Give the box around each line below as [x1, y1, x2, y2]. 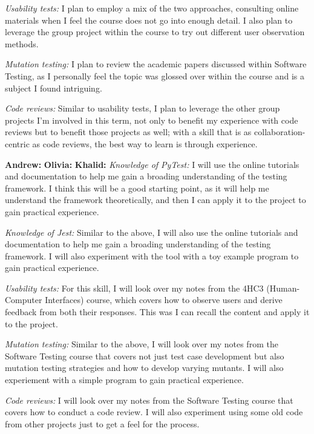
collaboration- [254, 125, 306, 138]
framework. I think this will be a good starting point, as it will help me [5, 181, 269, 194]
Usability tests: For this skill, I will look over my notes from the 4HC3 [5, 281, 264, 294]
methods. [5, 37, 39, 50]
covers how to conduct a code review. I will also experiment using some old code [5, 406, 303, 418]
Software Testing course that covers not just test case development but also [5, 349, 284, 362]
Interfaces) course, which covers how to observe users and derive [45, 293, 283, 306]
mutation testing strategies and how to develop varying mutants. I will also [5, 361, 284, 374]
